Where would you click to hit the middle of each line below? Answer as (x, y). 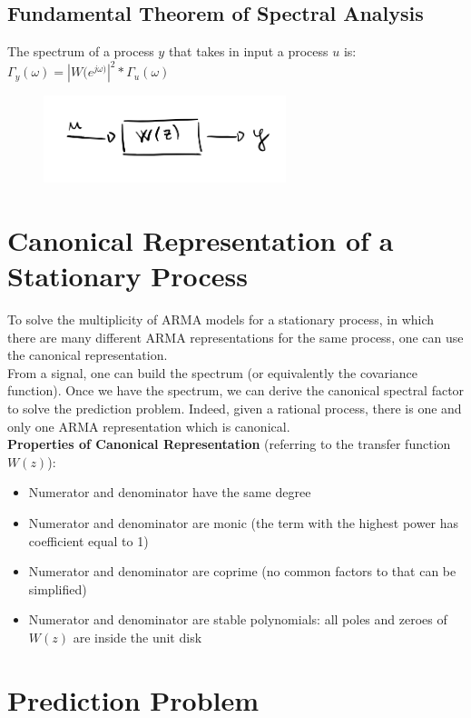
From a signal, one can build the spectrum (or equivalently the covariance (213, 372)
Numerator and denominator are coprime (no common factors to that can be (242, 571)
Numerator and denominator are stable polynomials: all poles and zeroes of (238, 619)
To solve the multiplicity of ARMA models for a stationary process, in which (221, 319)
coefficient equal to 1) (88, 540)
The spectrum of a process (81, 51)
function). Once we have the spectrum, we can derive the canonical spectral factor (236, 390)
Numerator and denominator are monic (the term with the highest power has (244, 522)
